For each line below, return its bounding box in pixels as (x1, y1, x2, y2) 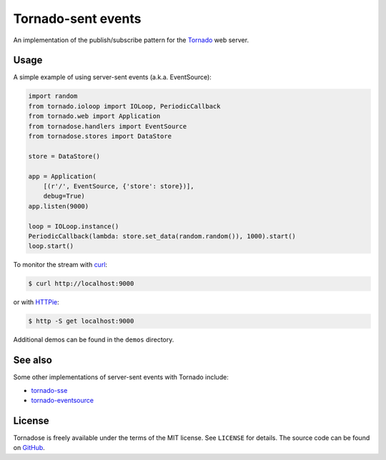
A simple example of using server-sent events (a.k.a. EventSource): (13, 73, 212, 81)
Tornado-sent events (13, 11, 142, 26)
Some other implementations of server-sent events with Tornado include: (13, 373, 229, 381)
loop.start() (28, 242, 74, 250)
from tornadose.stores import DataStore (28, 132, 172, 140)
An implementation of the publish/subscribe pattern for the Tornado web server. (13, 36, 249, 44)
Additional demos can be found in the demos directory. (13, 336, 174, 344)
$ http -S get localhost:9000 (28, 317, 134, 325)
